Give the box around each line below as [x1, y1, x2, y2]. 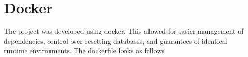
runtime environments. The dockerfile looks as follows [4, 45, 165, 56]
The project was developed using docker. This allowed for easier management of [4, 26, 244, 36]
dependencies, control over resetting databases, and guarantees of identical [4, 35, 227, 46]
